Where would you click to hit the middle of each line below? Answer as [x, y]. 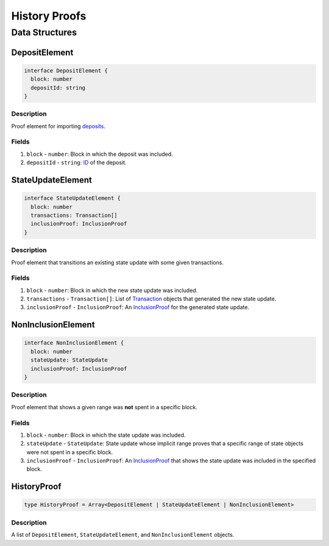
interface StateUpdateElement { [73, 198]
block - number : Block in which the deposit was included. [100, 154]
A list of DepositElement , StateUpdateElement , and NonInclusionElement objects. [123, 535]
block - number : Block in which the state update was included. [106, 435]
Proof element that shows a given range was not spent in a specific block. [104, 407]
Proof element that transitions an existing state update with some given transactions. [118, 262]
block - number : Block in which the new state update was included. [112, 290]
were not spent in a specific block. [70, 452]
